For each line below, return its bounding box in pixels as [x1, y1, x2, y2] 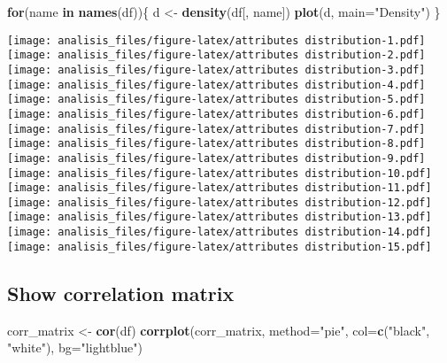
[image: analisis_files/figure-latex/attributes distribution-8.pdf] [7, 137, 426, 151]
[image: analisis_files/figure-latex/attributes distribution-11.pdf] [7, 181, 432, 195]
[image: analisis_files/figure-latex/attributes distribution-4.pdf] [7, 78, 426, 91]
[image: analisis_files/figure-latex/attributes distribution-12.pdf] [7, 196, 432, 209]
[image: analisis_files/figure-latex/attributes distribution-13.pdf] [7, 211, 432, 224]
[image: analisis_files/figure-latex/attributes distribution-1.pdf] [7, 34, 426, 47]
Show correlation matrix [7, 279, 235, 306]
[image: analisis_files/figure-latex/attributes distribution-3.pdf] [7, 63, 426, 76]
